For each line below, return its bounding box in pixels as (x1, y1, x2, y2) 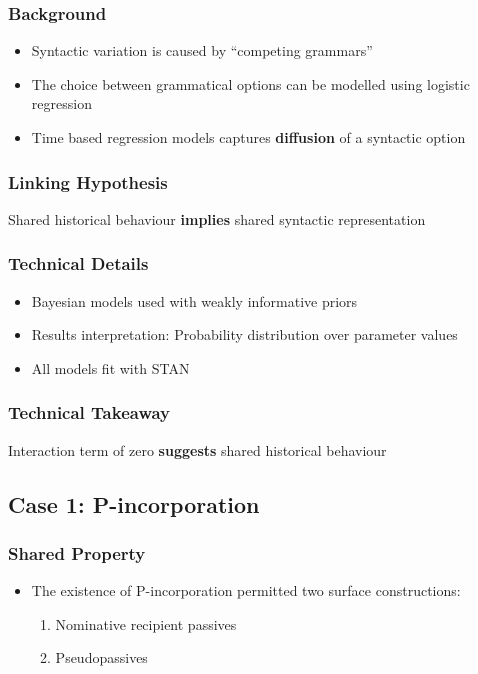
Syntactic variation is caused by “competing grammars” (31, 40, 373, 61)
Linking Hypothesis (8, 169, 168, 194)
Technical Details (8, 251, 149, 276)
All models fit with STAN (31, 357, 190, 378)
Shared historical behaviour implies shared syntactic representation (8, 208, 426, 229)
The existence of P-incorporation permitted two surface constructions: (31, 580, 461, 601)
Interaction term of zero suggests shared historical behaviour (8, 439, 387, 460)
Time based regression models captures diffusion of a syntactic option (31, 127, 466, 147)
